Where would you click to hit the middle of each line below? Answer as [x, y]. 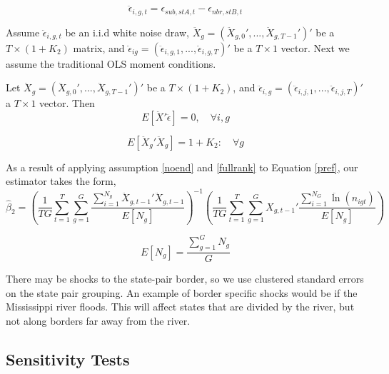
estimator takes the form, [61, 181]
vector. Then [67, 103]
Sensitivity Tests [68, 359]
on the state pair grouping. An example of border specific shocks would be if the [182, 292]
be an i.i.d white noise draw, [127, 32]
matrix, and [99, 47]
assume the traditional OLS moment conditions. [111, 63]
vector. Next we [315, 47]
